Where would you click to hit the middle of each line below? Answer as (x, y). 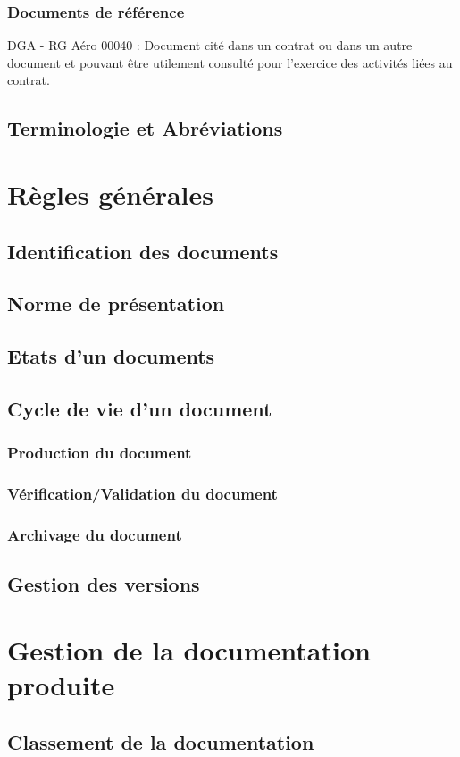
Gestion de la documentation (189, 649)
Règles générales (110, 193)
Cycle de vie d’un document (140, 408)
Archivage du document (95, 534)
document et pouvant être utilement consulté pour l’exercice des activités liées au (230, 62)
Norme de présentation (116, 303)
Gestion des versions (104, 584)
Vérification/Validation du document (142, 494)
